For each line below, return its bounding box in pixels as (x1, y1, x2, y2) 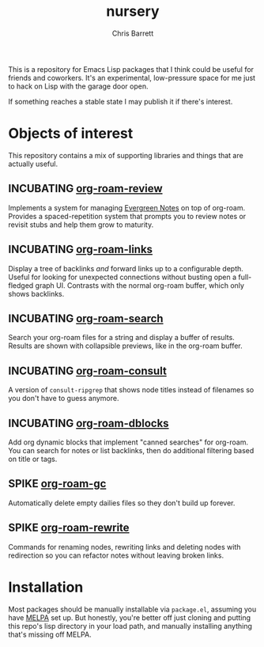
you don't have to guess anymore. (8, 394, 119, 403)
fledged (8, 280, 34, 290)
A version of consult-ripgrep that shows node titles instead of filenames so (8, 385, 255, 395)
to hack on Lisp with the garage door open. (8, 81, 149, 91)
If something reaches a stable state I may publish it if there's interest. (8, 96, 233, 106)
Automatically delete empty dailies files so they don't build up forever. (8, 498, 236, 508)
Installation (8, 578, 84, 596)
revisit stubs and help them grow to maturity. (8, 220, 154, 229)
